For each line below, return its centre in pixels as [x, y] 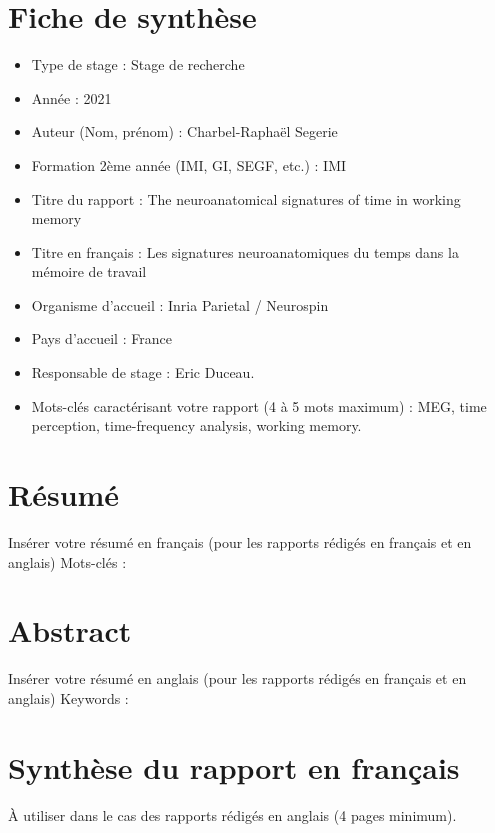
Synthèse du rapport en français [234, 766]
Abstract [70, 630]
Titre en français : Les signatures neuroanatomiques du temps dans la [245, 251]
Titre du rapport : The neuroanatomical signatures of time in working [246, 198]
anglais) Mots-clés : [67, 561]
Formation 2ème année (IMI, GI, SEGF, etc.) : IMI [189, 164]
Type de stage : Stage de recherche [138, 64]
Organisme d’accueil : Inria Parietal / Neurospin [180, 304]
